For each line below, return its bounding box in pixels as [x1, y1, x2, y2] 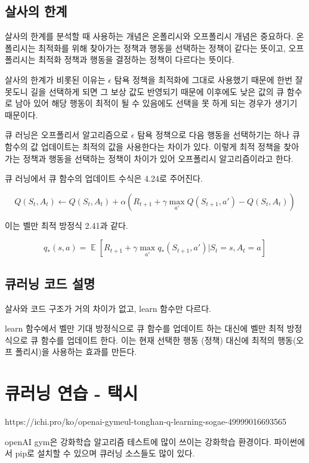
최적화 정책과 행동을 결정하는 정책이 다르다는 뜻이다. [38, 53, 234, 66]
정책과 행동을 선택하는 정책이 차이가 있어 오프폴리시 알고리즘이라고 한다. [23, 152, 293, 164]
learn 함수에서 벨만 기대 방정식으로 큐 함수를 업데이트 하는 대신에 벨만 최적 [5, 322, 285, 335]
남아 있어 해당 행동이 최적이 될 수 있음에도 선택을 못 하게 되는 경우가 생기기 [15, 97, 298, 109]
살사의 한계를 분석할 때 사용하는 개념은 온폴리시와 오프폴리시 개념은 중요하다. [5, 30, 293, 42]
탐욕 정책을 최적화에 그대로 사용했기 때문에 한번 [114, 73, 293, 85]
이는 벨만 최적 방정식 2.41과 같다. [5, 219, 128, 231]
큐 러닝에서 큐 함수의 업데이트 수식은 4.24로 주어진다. [5, 172, 203, 185]
